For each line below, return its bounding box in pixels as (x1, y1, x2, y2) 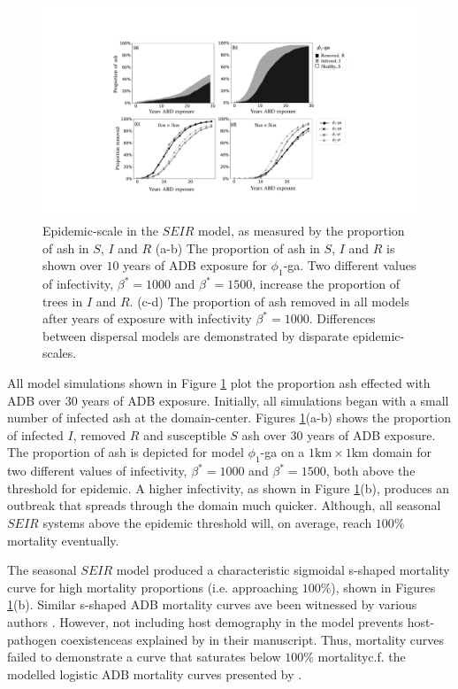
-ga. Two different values (283, 256, 416, 275)
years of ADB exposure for (123, 256, 267, 275)
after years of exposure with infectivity (42, 309, 252, 328)
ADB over (7, 391, 62, 409)
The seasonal (7, 561, 77, 579)
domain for (372, 443, 431, 461)
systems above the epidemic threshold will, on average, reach (42, 514, 372, 531)
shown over (42, 256, 103, 275)
